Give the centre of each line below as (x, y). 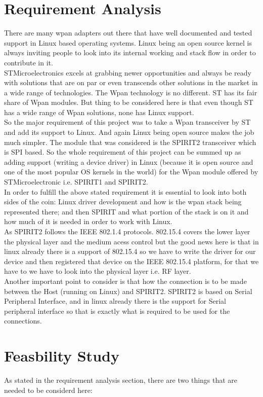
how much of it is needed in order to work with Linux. (88, 221)
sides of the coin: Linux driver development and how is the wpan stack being (123, 202)
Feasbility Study (62, 356)
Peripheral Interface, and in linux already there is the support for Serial (115, 301)
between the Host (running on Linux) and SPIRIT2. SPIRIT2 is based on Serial (128, 291)
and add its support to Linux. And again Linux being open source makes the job (129, 132)
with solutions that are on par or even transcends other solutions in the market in (131, 82)
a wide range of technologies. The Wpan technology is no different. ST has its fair (131, 92)
